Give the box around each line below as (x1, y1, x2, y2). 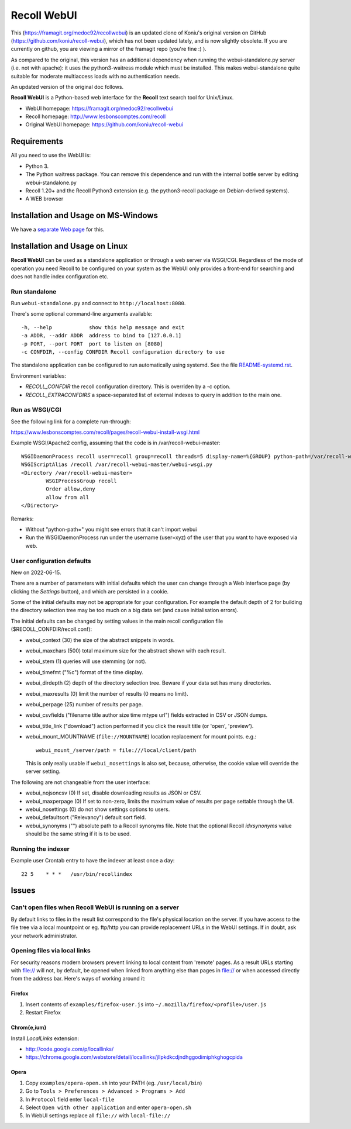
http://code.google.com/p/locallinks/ (25, 1045, 114, 1052)
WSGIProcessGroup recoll (46, 478, 117, 485)
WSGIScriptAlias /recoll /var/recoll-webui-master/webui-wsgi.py (21, 461, 213, 468)
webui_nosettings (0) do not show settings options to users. (25, 806, 170, 813)
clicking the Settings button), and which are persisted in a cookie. (11, 588, 169, 595)
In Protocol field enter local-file (25, 1096, 115, 1103)
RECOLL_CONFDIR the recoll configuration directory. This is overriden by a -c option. (25, 383, 231, 390)
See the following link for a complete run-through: (11, 418, 131, 425)
